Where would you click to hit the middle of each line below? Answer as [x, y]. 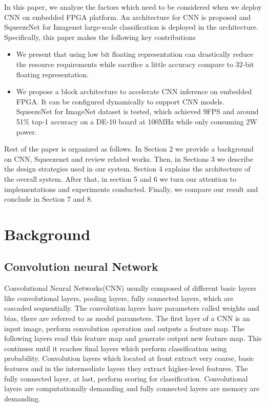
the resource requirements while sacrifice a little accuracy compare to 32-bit [135, 64]
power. [26, 131]
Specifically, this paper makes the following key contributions [100, 37]
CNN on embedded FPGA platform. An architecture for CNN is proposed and [128, 17]
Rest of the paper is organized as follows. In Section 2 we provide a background [129, 149]
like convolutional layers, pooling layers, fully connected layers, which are [119, 298]
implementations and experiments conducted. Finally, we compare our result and [131, 189]
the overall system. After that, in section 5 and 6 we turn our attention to [120, 178]
